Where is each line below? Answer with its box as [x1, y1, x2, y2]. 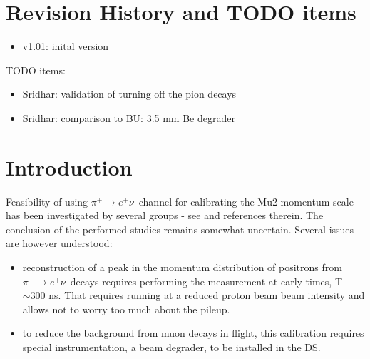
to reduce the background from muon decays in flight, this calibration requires [22, 325, 364, 340]
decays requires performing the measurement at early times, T [70, 273, 342, 288]
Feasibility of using [6, 193, 88, 208]
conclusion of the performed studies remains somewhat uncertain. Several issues [6, 221, 354, 236]
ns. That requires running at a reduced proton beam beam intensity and [48, 288, 365, 303]
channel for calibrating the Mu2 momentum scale [138, 193, 354, 208]
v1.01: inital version [22, 39, 109, 54]
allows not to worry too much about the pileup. [22, 301, 230, 316]
